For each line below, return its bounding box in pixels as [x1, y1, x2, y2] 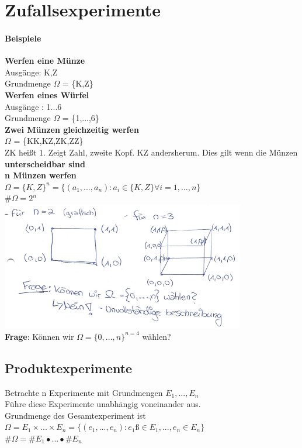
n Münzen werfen [5, 169, 77, 181]
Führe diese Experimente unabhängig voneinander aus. [5, 398, 201, 410]
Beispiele [5, 32, 41, 44]
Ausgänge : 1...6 [5, 100, 62, 112]
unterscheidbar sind [5, 157, 85, 170]
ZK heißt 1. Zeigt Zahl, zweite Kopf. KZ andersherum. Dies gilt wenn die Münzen [5, 146, 298, 158]
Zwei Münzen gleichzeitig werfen [5, 123, 139, 135]
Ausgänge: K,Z [5, 66, 58, 78]
